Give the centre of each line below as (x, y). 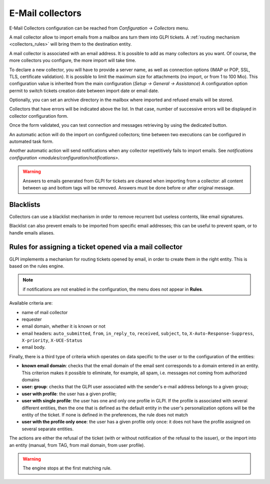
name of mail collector (45, 312)
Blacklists (25, 205)
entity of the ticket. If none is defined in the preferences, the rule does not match (105, 415)
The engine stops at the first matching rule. (67, 468)
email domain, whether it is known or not (64, 326)
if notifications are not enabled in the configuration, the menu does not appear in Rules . (113, 289)
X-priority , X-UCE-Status (52, 340)
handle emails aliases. (32, 232)
